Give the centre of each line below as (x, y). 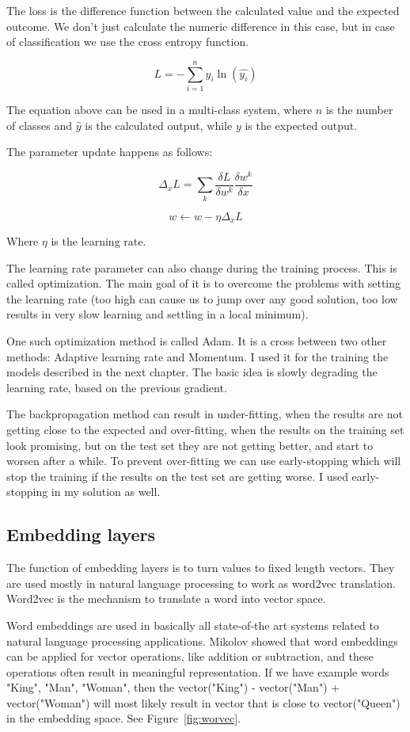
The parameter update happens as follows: (110, 152)
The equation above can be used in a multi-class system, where (159, 109)
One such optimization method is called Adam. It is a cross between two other (197, 340)
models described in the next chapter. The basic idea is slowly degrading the (192, 372)
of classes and (40, 125)
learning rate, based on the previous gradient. (117, 387)
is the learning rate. (99, 241)
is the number (359, 109)
